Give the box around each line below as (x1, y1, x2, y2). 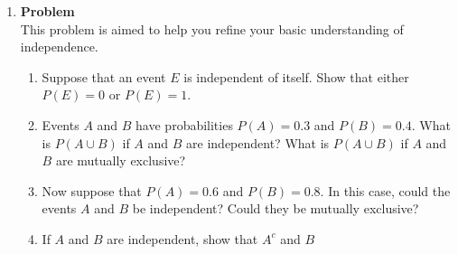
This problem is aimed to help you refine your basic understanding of (20, 19, 404, 38)
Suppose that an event (42, 67, 166, 86)
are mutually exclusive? (55, 151, 186, 170)
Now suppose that (42, 181, 142, 200)
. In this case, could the (320, 181, 451, 200)
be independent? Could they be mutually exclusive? (132, 199, 419, 218)
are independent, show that (107, 229, 258, 248)
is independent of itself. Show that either (183, 67, 409, 86)
